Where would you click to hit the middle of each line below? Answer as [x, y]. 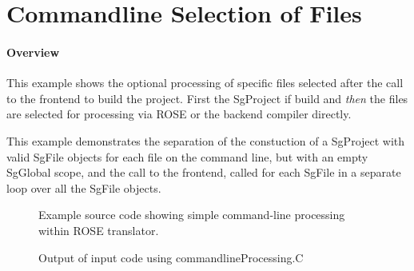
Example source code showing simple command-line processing [192, 215]
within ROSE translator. [99, 230]
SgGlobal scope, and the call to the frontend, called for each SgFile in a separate [204, 172]
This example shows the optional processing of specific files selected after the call [205, 83]
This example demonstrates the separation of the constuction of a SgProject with [206, 140]
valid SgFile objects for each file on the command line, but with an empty [187, 156]
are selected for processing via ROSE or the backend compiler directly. [179, 114]
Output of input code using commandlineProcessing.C [171, 257]
